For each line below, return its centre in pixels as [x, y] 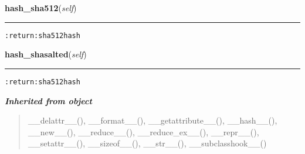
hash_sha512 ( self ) [41, 8]
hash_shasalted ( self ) [46, 54]
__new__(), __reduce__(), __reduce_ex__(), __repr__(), [143, 131]
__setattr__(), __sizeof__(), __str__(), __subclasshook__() [147, 143]
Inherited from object [48, 100]
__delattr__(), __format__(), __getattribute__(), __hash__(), [152, 120]
